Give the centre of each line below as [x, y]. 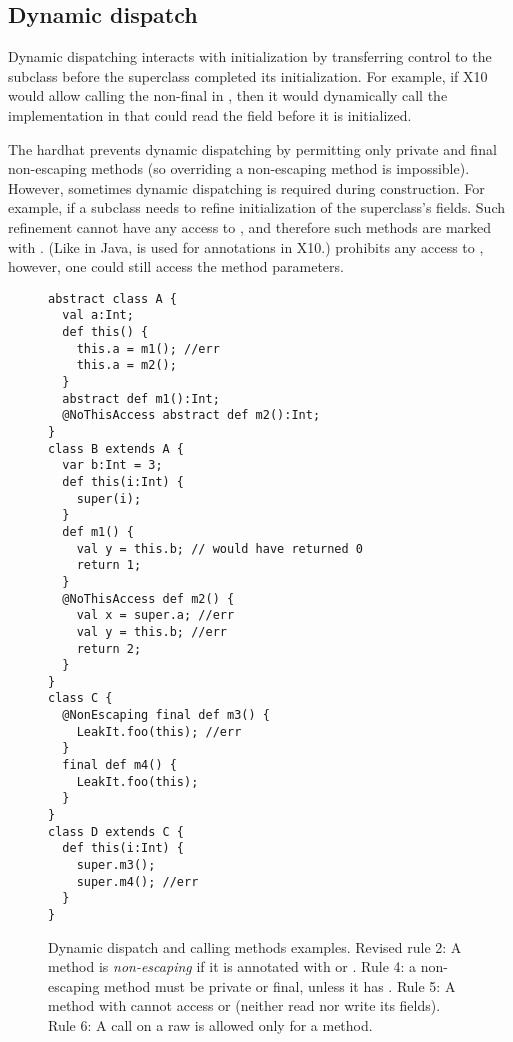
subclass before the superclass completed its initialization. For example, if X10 [248, 75]
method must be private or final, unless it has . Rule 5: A [280, 985]
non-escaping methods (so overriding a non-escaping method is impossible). [239, 168]
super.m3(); [116, 865]
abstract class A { [112, 298]
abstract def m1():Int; [141, 398]
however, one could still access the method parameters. [176, 266]
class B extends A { [116, 448]
